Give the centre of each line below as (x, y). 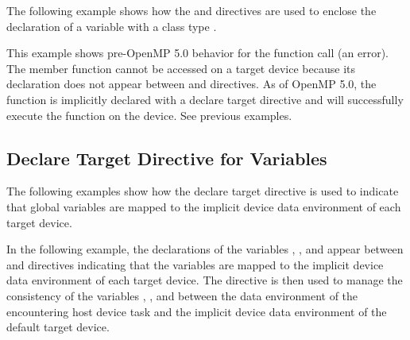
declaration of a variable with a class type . (112, 26)
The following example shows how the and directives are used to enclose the (191, 10)
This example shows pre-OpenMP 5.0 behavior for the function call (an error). (197, 53)
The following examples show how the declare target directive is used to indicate (203, 191)
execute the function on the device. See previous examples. (149, 115)
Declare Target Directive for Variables (167, 158)
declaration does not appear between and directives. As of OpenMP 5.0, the (191, 84)
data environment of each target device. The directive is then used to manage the (205, 280)
